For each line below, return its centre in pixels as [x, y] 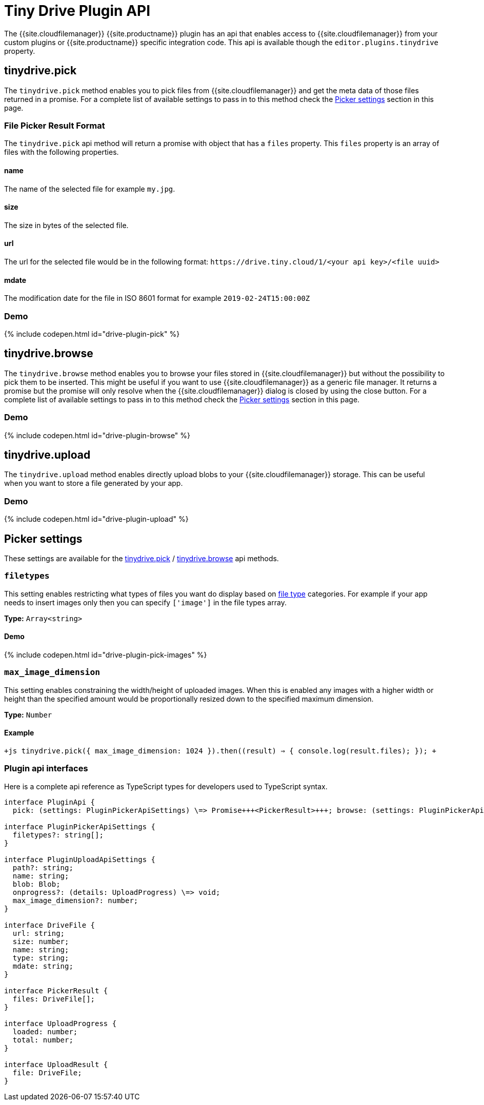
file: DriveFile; [47, 1072]
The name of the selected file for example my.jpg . [90, 189]
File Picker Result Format [55, 125]
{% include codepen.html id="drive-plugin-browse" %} [97, 435]
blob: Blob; [36, 884]
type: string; [41, 958]
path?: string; [43, 867]
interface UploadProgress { [60, 1023]
